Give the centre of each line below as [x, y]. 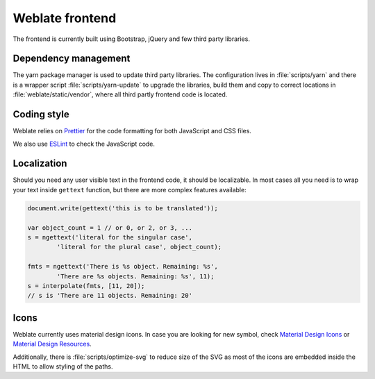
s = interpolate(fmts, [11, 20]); [86, 286]
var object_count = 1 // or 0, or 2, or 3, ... [110, 228]
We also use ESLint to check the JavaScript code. [84, 144]
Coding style [41, 115]
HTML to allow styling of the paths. [63, 367]
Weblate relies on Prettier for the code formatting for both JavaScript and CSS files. [132, 131]
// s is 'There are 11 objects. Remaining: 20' [110, 296]
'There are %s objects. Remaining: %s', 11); [135, 276]
